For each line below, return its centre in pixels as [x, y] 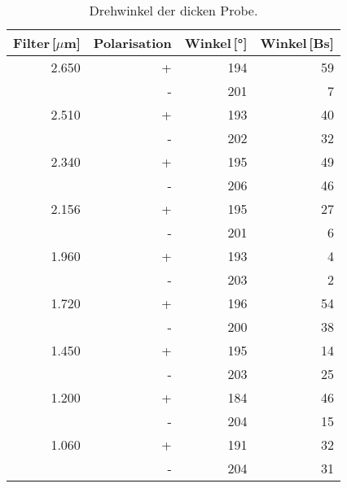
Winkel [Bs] [297, 43]
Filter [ [35, 43]
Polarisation [132, 43]
